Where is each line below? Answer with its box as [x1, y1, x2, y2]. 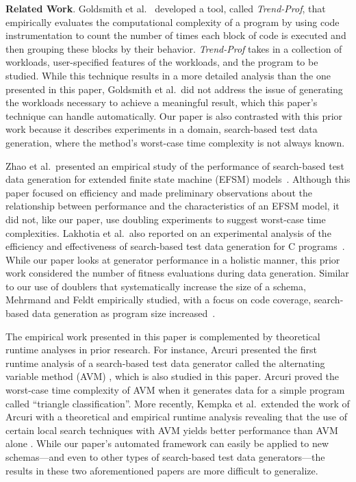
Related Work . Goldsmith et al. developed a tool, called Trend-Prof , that [5, 1, 326, 15]
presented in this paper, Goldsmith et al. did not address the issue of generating [5, 81, 343, 96]
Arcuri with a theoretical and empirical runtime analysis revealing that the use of [5, 409, 348, 424]
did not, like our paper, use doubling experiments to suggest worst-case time [5, 212, 326, 226]
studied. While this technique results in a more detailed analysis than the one [5, 68, 331, 82]
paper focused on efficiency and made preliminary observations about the [5, 185, 313, 199]
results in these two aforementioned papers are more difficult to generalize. [5, 463, 318, 477]
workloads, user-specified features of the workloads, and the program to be [5, 55, 318, 69]
